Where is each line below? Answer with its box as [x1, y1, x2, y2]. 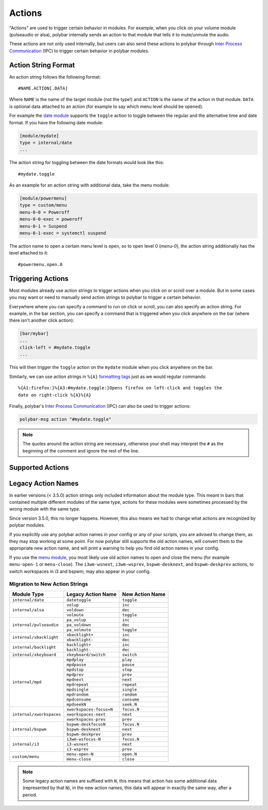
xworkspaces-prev [66, 717, 106, 722]
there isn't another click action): [9, 317, 74, 323]
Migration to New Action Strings [9, 581, 88, 588]
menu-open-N [66, 751, 94, 757]
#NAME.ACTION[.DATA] [18, 86, 68, 91]
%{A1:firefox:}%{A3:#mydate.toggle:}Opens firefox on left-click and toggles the [18, 385, 222, 391]
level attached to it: [9, 250, 49, 256]
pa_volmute [66, 627, 91, 632]
